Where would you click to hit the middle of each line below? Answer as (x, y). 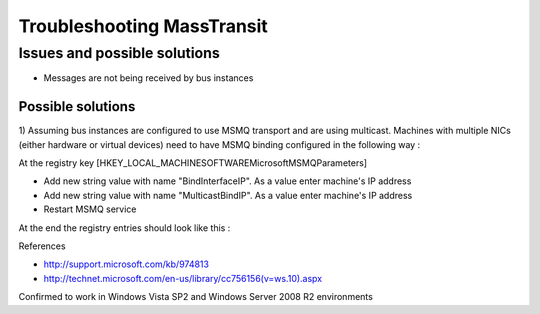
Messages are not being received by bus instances (148, 78)
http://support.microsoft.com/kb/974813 (126, 264)
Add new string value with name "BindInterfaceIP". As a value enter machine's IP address (227, 181)
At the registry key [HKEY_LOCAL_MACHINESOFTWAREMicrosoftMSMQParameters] (193, 163)
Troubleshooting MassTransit (143, 26)
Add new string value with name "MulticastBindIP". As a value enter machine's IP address (228, 195)
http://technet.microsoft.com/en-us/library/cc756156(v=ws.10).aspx (183, 278)
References (42, 246)
